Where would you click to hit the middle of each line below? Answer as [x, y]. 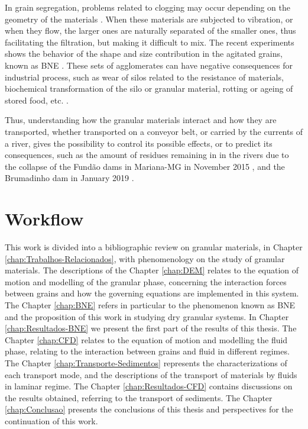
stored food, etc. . [37, 100]
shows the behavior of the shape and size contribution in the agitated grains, [144, 54]
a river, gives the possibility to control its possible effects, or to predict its [139, 143]
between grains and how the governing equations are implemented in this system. [152, 293]
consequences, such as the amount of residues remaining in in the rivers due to [147, 155]
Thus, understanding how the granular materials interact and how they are [141, 120]
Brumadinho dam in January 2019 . [69, 178]
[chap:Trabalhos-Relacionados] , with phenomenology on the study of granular [145, 258]
